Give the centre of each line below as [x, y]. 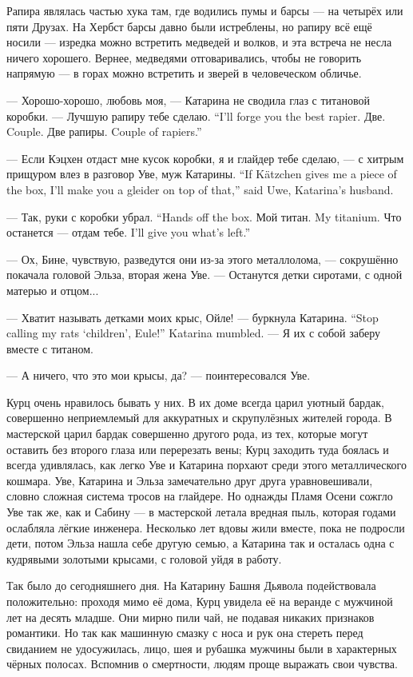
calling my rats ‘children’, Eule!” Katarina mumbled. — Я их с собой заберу [193, 333]
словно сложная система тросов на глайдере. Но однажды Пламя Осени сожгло [200, 496]
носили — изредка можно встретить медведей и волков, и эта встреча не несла [199, 42]
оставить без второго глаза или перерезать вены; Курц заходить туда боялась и [198, 449]
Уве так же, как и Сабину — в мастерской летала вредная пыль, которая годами [201, 512]
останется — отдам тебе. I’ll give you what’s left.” [129, 232]
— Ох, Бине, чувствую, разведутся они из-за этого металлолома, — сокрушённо [203, 259]
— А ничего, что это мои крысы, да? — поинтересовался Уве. [159, 375]
